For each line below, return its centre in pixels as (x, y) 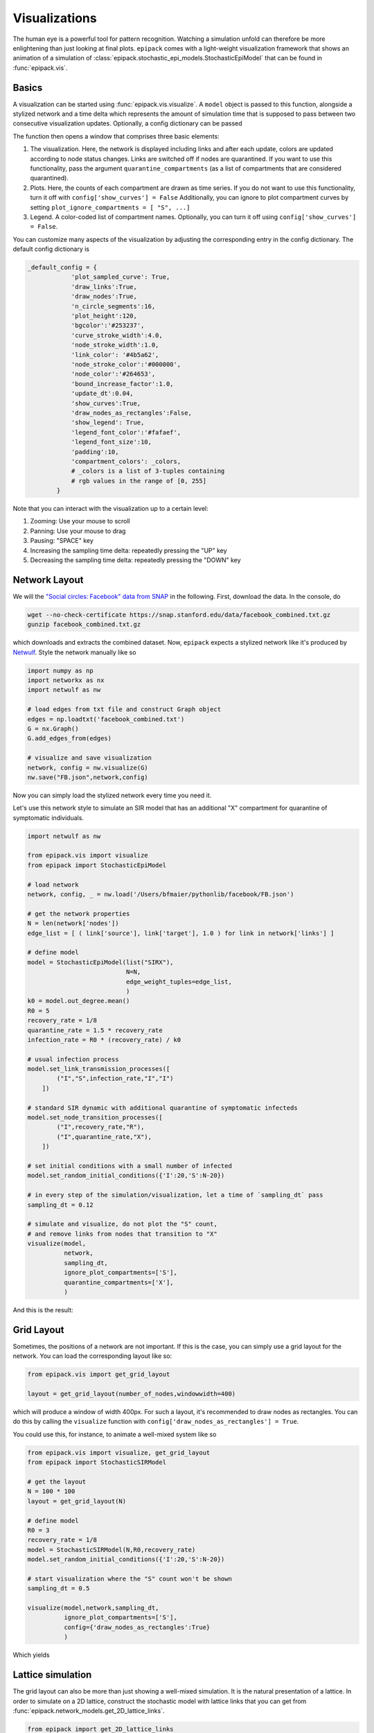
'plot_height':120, (104, 316)
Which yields (31, 1655)
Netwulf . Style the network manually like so (74, 652)
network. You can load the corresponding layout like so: (92, 1356)
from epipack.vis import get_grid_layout (99, 1375)
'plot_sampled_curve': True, (121, 277)
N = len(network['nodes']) (73, 923)
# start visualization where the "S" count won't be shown (130, 1578)
